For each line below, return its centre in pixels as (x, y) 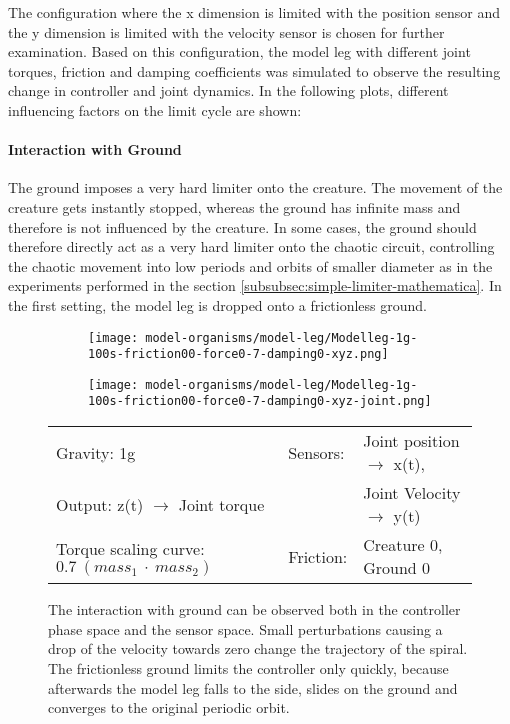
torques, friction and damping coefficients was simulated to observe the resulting (254, 70)
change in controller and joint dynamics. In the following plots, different (228, 90)
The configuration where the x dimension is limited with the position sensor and (254, 12)
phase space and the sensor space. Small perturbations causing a (245, 628)
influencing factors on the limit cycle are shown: (155, 109)
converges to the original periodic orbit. (169, 707)
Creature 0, (403, 545)
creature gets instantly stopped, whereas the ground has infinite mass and (234, 206)
